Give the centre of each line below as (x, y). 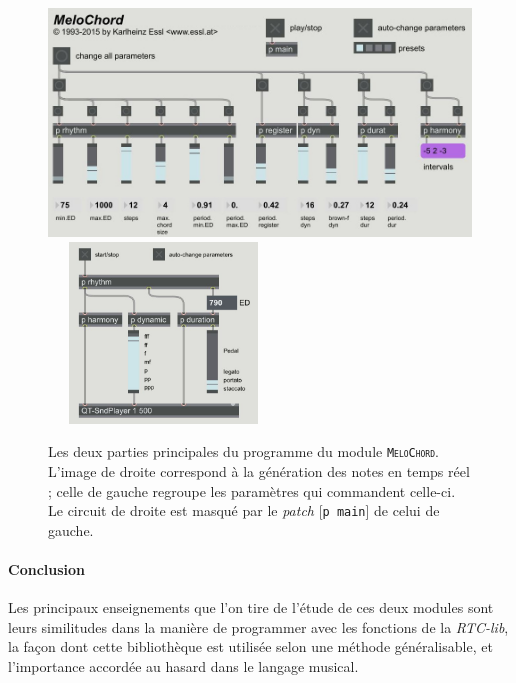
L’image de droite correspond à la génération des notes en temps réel (259, 471)
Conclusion (47, 569)
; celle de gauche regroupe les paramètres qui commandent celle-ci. (252, 490)
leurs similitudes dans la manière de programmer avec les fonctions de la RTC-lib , (258, 626)
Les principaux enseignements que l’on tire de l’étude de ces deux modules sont (251, 607)
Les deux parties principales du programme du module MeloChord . (243, 451)
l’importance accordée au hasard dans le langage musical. (183, 666)
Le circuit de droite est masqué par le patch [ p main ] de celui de (244, 510)
